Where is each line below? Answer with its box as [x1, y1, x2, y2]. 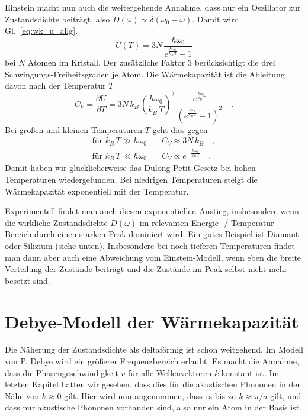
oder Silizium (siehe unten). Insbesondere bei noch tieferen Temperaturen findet [5, 239, 295, 251]
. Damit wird [192, 12, 239, 25]
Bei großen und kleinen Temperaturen [5, 123, 143, 135]
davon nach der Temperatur [5, 79, 106, 92]
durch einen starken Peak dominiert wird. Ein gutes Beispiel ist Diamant [34, 228, 299, 240]
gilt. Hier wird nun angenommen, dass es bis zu [64, 389, 236, 402]
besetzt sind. [5, 274, 50, 286]
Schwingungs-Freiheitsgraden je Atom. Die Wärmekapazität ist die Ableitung [5, 67, 285, 80]
